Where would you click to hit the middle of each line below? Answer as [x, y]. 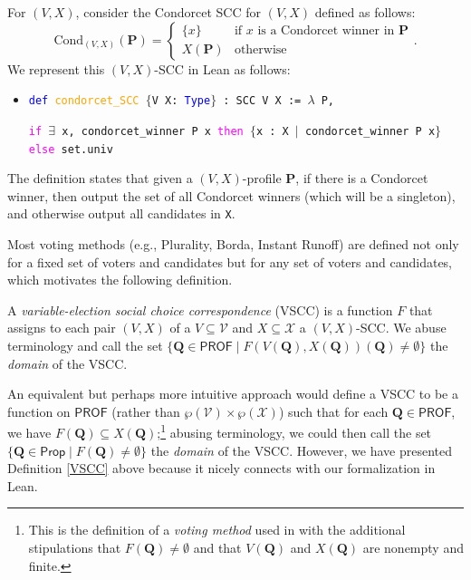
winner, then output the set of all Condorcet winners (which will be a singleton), [231, 195]
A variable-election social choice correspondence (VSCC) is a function [200, 309]
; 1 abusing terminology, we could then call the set [294, 431]
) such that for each [333, 411]
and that [217, 547]
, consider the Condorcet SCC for [168, 12]
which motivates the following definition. [120, 280]
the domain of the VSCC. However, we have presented [301, 450]
